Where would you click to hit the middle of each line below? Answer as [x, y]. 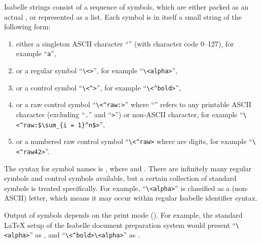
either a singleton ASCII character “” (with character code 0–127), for [125, 43]
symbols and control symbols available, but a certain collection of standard [120, 178]
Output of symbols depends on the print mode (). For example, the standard [123, 215]
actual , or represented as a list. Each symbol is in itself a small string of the [123, 16]
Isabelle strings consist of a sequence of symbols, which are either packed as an [126, 7]
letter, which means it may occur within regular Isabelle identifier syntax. [143, 198]
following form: [27, 27]
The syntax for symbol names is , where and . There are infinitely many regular [128, 168]
